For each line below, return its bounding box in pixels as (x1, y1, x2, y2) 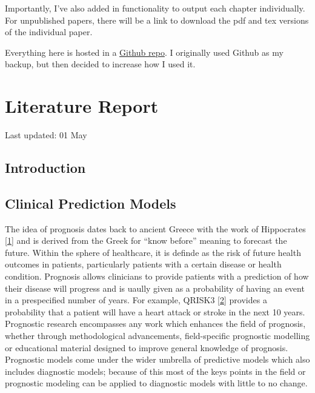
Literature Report (5, 93, 159, 118)
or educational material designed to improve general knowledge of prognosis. (5, 341, 288, 354)
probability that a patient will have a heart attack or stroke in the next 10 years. (5, 305, 305, 318)
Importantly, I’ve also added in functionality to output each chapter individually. (5, 2, 305, 14)
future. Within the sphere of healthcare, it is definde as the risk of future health (5, 246, 301, 258)
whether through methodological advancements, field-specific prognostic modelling (5, 329, 310, 342)
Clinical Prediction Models (5, 193, 176, 212)
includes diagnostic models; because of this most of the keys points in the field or (5, 364, 306, 377)
